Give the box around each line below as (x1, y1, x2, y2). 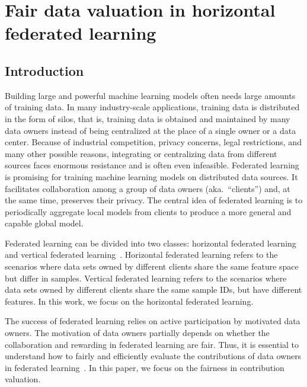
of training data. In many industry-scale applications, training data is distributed (5, 101, 300, 113)
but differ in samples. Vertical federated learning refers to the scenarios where (5, 271, 287, 284)
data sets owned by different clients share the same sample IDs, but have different (5, 283, 302, 296)
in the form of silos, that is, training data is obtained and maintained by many (5, 112, 290, 124)
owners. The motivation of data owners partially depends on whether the (5, 327, 270, 339)
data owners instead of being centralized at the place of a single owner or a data (5, 124, 296, 136)
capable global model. (5, 217, 84, 229)
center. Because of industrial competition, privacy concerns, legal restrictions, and (5, 136, 302, 148)
